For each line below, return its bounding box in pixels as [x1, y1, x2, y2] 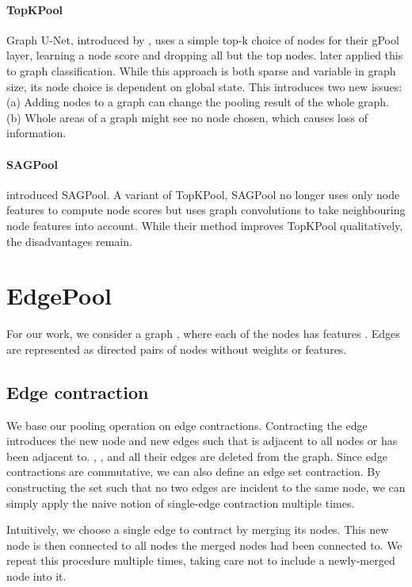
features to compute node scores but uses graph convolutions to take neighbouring [6, 201, 406, 218]
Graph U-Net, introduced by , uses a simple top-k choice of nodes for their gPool [6, 31, 399, 48]
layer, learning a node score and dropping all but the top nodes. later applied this [6, 47, 403, 63]
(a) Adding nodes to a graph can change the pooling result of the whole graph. [6, 94, 389, 110]
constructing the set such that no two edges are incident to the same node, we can [6, 479, 406, 496]
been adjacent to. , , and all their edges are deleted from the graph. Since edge [6, 447, 387, 464]
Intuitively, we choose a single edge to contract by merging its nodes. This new [6, 521, 389, 538]
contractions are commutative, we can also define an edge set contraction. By [6, 463, 381, 480]
